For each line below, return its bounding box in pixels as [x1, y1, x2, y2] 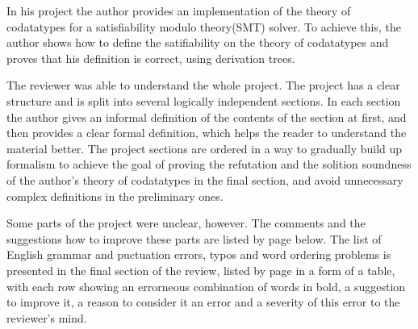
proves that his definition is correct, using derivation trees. [6, 49, 295, 66]
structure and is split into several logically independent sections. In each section [6, 92, 401, 109]
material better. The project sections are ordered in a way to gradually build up [6, 140, 403, 156]
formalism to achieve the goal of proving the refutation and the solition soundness [6, 156, 412, 173]
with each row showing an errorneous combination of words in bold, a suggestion [6, 277, 406, 294]
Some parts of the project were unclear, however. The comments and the [6, 214, 366, 231]
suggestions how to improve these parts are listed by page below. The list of [6, 230, 382, 247]
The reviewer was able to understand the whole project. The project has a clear [6, 77, 400, 94]
